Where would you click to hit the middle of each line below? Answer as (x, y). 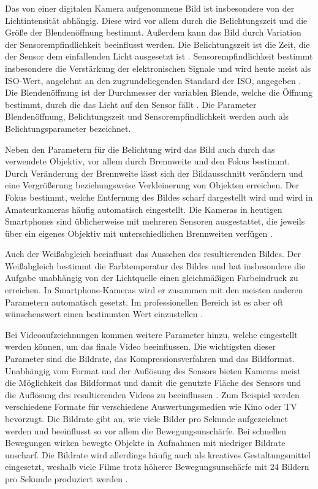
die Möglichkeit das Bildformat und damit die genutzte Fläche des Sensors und (153, 383)
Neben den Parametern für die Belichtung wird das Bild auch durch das (140, 149)
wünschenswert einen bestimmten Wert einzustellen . (104, 314)
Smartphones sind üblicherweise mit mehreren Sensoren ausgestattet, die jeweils (155, 221)
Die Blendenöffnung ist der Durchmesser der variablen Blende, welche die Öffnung (159, 92)
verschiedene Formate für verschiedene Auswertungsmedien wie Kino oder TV (151, 406)
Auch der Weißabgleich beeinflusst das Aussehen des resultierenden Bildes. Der (153, 254)
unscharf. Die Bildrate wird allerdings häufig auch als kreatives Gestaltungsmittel (158, 454)
